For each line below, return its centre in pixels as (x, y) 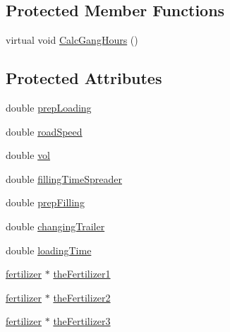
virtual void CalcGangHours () (72, 40)
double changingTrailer (55, 226)
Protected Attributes (84, 78)
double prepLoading (49, 107)
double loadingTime (49, 250)
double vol (28, 155)
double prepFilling (45, 202)
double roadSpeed (44, 131)
